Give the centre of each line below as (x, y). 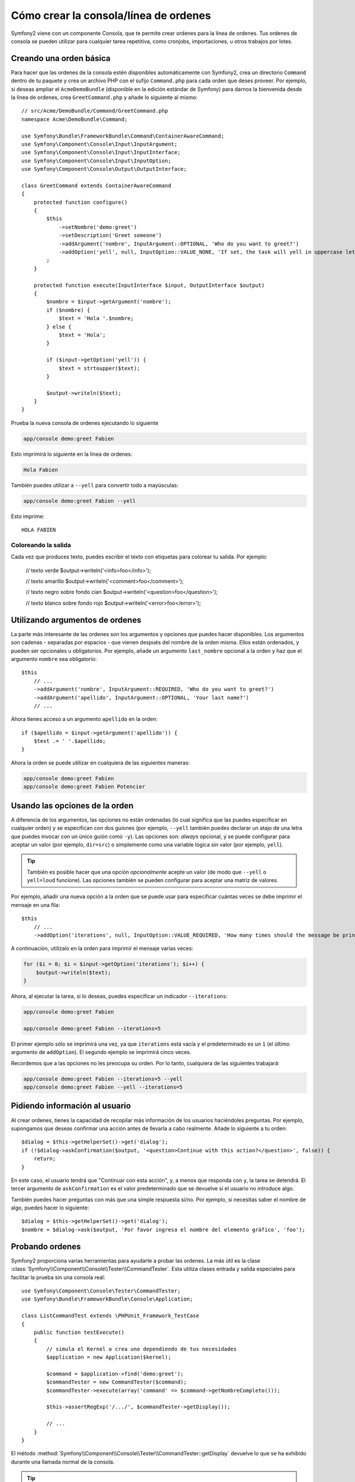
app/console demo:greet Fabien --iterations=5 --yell (103, 1079)
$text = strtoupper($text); (99, 368)
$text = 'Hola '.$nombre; (96, 318)
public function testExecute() (79, 1332)
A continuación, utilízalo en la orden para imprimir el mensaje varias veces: (102, 948)
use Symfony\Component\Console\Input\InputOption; (96, 161)
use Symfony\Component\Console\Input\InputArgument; (99, 144)
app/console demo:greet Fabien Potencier (84, 787)
